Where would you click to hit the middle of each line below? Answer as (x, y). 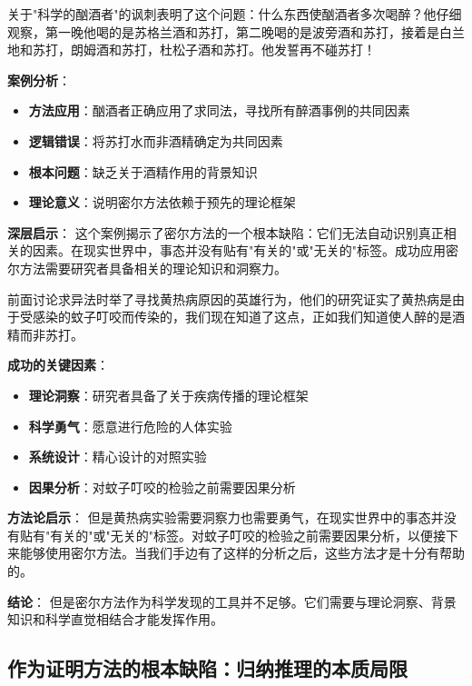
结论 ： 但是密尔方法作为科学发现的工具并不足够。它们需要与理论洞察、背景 (232, 601)
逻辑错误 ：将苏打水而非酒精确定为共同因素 (156, 140)
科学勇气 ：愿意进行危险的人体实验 (130, 426)
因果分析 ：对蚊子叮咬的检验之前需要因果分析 (162, 487)
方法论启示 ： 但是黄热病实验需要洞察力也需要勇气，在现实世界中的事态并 (226, 517)
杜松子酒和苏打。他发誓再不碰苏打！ (267, 50)
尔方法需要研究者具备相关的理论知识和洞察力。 (147, 268)
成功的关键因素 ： (58, 365)
